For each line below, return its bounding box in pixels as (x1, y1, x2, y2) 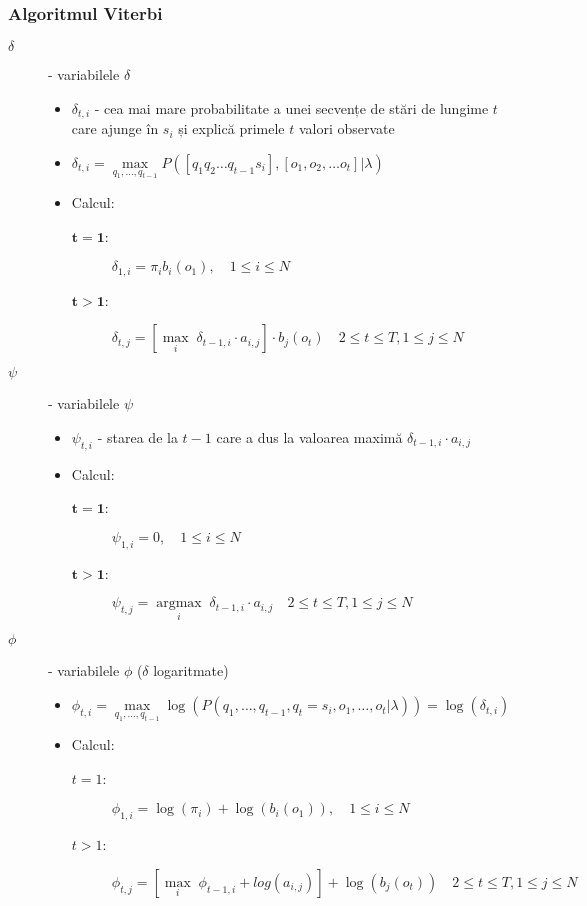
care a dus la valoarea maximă (216, 426, 403, 447)
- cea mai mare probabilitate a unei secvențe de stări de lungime (94, 97, 489, 118)
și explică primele (178, 118, 285, 139)
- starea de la (97, 426, 178, 447)
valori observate (298, 118, 395, 139)
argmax (156, 596, 202, 611)
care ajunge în (71, 118, 159, 139)
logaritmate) (153, 660, 229, 681)
